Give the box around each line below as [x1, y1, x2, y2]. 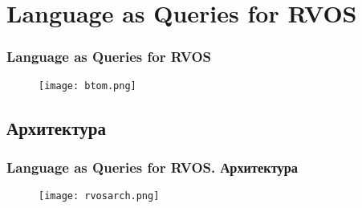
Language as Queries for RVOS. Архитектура [6, 157, 299, 177]
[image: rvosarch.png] [39, 190, 160, 202]
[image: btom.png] [39, 80, 136, 92]
